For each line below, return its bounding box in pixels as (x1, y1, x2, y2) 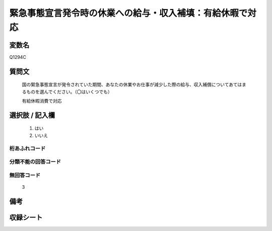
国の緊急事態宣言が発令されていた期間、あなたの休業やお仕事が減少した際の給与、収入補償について (22, 82, 229, 88)
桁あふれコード (9, 145, 46, 152)
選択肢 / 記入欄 (9, 111, 55, 119)
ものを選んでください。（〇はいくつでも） (26, 89, 113, 95)
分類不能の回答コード (9, 159, 61, 166)
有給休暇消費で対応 (22, 98, 62, 104)
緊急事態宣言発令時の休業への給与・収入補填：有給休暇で (9, 8, 248, 19)
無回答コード (9, 172, 41, 179)
